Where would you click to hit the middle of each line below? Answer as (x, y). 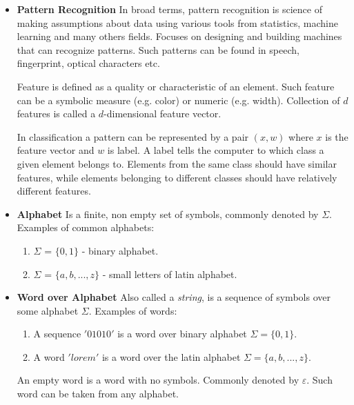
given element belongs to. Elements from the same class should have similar (177, 163)
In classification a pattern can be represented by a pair (133, 136)
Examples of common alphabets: (86, 227)
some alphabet (48, 310)
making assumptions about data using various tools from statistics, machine (177, 22)
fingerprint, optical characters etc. (88, 63)
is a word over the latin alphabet (171, 356)
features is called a (56, 113)
